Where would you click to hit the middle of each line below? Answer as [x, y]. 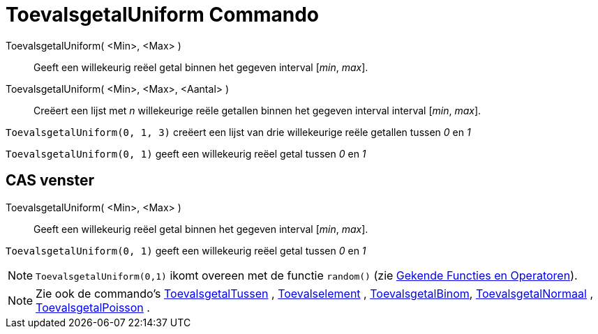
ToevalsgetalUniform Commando [163, 15]
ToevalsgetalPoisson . [93, 307]
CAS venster [50, 181]
